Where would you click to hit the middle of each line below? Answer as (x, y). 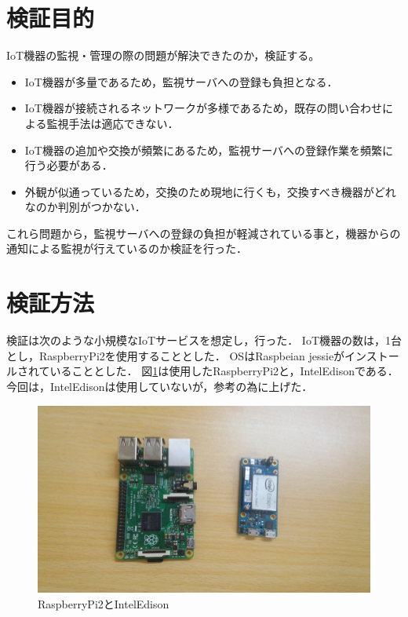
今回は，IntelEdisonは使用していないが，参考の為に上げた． (160, 386)
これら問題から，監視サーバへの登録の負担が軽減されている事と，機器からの (204, 233)
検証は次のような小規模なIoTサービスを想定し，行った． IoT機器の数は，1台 (204, 340)
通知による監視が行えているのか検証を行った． (127, 248)
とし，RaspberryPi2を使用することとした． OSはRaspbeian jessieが (176, 355)
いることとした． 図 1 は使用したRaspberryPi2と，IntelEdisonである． (224, 371)
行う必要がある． (69, 165)
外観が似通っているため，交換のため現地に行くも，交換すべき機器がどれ (210, 191)
